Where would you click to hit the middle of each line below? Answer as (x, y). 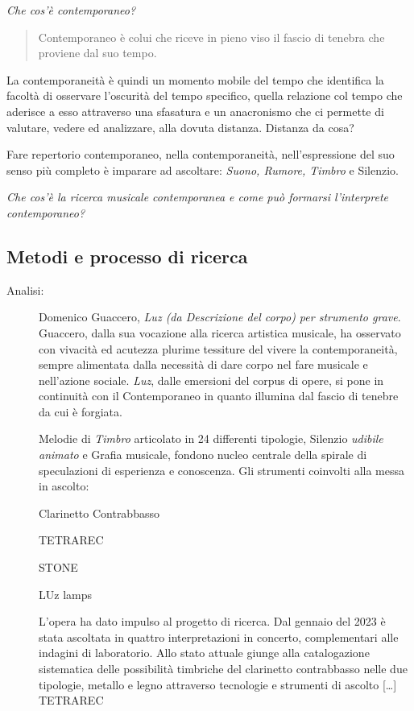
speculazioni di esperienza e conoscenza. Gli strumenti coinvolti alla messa (222, 470)
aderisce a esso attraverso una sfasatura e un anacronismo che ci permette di (195, 111)
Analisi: (25, 289)
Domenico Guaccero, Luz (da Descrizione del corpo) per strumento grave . (220, 317)
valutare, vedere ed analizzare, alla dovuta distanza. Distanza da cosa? (180, 127)
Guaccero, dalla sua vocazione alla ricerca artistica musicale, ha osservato (220, 332)
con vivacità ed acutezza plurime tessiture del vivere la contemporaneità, (218, 348)
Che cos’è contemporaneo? (71, 10)
